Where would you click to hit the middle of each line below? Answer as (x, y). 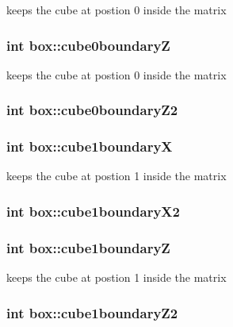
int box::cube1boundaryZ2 (92, 312)
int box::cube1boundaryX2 (93, 211)
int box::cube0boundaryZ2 (92, 110)
